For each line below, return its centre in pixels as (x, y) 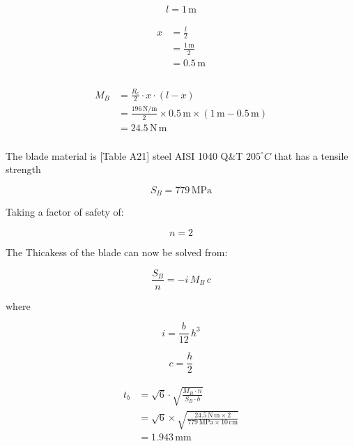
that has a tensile (311, 155)
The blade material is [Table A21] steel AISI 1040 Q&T (124, 155)
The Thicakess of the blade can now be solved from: (117, 252)
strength (23, 169)
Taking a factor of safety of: (65, 212)
